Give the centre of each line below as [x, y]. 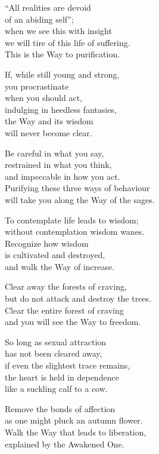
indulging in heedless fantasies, [61, 109]
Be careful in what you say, [54, 153]
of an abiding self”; [39, 19]
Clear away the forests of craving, [66, 286]
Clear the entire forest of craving [64, 310]
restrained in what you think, [58, 165]
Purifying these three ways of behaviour [77, 188]
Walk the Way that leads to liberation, [76, 432]
